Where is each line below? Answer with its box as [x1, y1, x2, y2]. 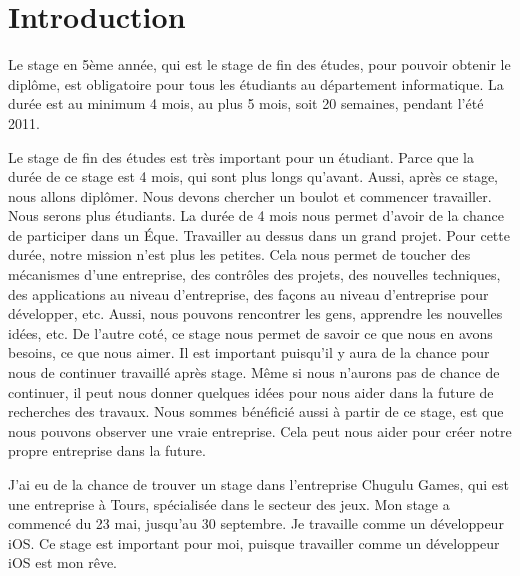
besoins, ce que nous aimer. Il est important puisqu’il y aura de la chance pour [8, 342, 490, 363]
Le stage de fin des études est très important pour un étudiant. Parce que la [8, 146, 475, 167]
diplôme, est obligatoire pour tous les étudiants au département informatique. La [8, 73, 504, 94]
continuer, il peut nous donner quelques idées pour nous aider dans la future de [8, 381, 494, 402]
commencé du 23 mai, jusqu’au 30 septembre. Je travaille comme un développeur [8, 513, 504, 534]
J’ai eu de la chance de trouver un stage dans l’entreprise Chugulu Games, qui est [8, 474, 509, 494]
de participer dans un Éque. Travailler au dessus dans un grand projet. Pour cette [8, 224, 510, 245]
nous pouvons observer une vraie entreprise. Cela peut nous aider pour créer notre [8, 420, 512, 441]
